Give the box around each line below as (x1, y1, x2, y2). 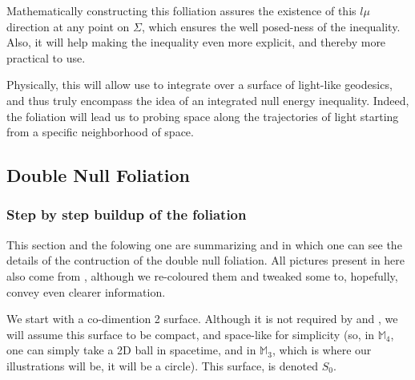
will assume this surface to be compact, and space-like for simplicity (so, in (6, 325, 375, 342)
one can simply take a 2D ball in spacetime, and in (6, 342, 256, 358)
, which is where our (272, 342, 372, 358)
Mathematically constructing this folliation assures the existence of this (6, 2, 357, 18)
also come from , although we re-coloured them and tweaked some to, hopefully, (6, 267, 398, 284)
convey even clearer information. (6, 283, 166, 300)
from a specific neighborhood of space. (6, 123, 194, 140)
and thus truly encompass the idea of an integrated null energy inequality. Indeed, (6, 91, 409, 108)
